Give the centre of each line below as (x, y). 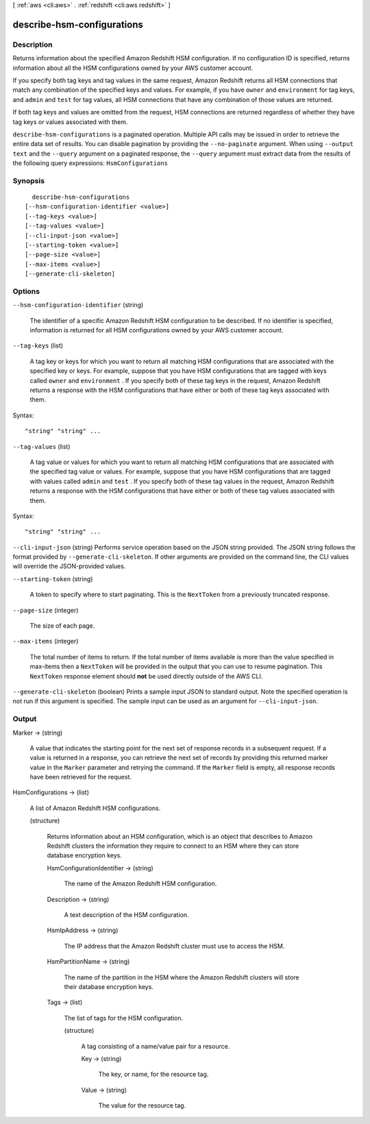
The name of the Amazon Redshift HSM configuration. (140, 883)
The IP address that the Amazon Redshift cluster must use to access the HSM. (174, 946)
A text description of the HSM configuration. (126, 915)
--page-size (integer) (46, 610)
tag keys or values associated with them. (70, 122)
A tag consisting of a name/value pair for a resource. (156, 1046)
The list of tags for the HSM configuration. (124, 1018)
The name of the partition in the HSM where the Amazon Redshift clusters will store (182, 977)
